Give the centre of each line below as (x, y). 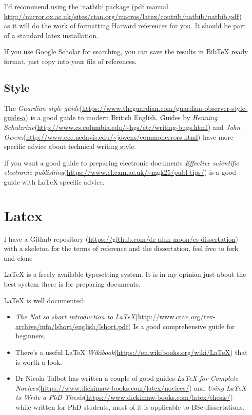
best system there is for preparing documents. (72, 284)
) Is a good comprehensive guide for (181, 326)
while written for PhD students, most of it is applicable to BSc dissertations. (130, 406)
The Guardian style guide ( (43, 108)
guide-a (15, 117)
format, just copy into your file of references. (70, 61)
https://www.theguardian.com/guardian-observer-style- (165, 108)
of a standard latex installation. (51, 35)
